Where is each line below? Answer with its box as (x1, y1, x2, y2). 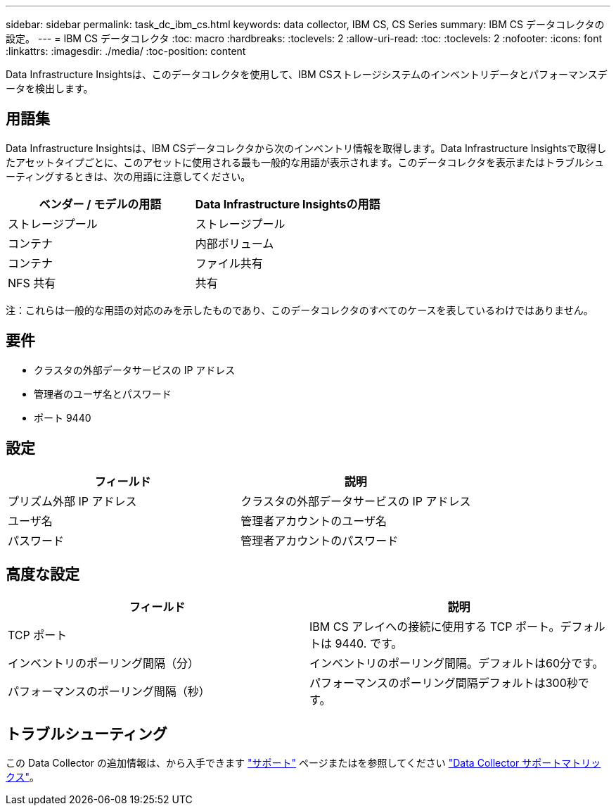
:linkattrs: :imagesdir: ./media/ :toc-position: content (6, 45, 246, 57)
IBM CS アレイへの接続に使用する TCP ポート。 (309, 620, 560, 634)
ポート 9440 (34, 411, 91, 424)
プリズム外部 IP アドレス (8, 493, 137, 508)
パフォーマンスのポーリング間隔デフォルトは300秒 (309, 676, 578, 691)
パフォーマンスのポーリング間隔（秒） (8, 684, 210, 699)
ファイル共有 (195, 256, 263, 270)
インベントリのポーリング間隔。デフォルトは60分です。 (309, 656, 604, 671)
